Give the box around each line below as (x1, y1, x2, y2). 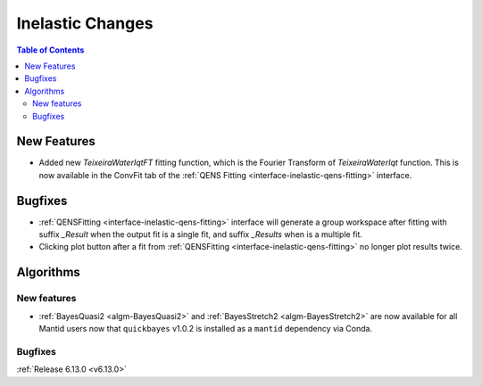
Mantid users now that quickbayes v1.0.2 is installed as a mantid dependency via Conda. (38, 324, 373, 334)
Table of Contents (16, 45, 85, 55)
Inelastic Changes (16, 13, 154, 33)
